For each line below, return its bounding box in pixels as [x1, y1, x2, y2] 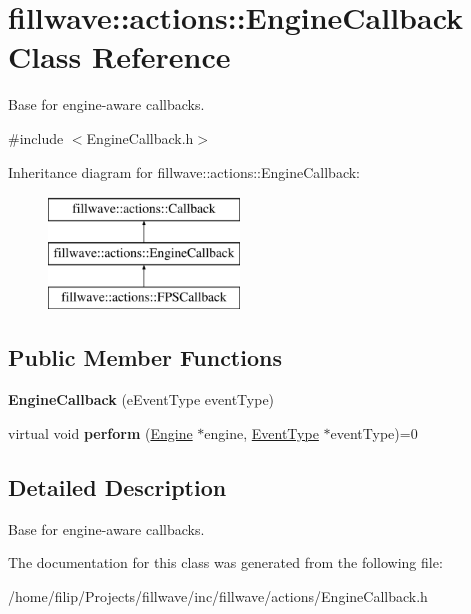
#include [8, 127, 64, 148]
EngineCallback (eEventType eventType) [8, 389, 275, 410]
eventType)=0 [330, 422, 418, 443]
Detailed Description [8, 471, 227, 502]
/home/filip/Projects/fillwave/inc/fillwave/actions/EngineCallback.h [8, 585, 428, 606]
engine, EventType [204, 422, 319, 443]
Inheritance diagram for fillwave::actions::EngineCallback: [8, 161, 360, 182]
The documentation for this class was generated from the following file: [8, 552, 443, 573]
